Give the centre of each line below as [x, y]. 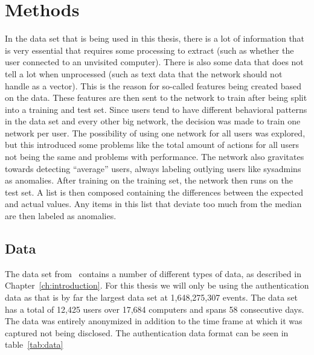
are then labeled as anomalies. [61, 216]
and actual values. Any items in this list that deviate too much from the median [153, 204]
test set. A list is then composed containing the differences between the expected [154, 192]
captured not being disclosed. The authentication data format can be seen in [147, 332]
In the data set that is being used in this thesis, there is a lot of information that [155, 38]
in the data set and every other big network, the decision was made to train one [153, 121]
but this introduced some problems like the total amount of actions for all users [152, 145]
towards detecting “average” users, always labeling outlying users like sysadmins [153, 168]
